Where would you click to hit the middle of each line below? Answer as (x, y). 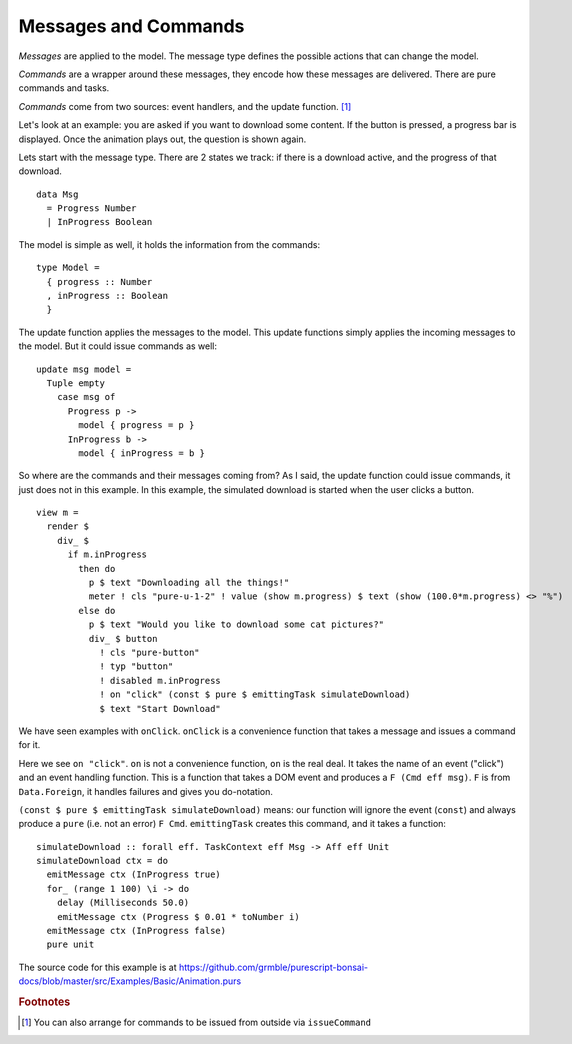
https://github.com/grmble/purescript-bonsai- (273, 967)
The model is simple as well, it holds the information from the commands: (169, 244)
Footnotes (44, 1002)
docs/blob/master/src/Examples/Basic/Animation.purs (130, 981)
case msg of (86, 397)
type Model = (68, 268)
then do (97, 568)
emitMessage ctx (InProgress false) (136, 931)
